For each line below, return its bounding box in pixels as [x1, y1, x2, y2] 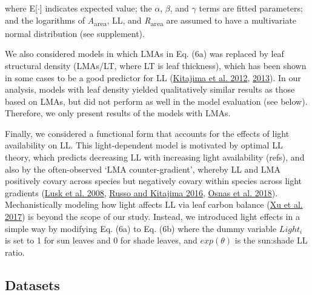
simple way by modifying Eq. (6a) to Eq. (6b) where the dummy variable [5, 222, 277, 234]
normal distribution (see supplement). [5, 27, 145, 39]
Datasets [5, 275, 60, 294]
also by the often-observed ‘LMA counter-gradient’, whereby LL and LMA [5, 162, 280, 175]
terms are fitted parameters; [199, 2, 303, 14]
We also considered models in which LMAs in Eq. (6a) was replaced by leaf [5, 47, 284, 60]
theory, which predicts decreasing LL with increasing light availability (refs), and [5, 151, 305, 164]
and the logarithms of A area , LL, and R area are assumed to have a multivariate [5, 13, 297, 28]
